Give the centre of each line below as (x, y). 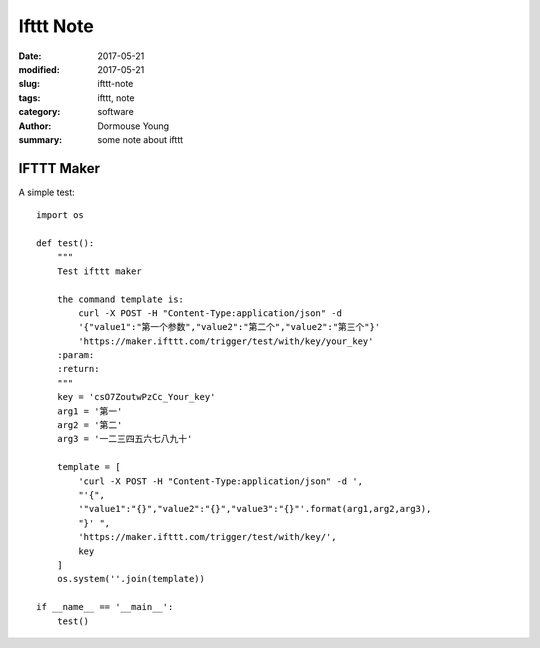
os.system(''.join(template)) (130, 579)
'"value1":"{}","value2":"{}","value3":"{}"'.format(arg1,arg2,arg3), (255, 509)
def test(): (65, 243)
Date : (30, 56)
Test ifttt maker (99, 271)
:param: (75, 355)
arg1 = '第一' (89, 411)
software (115, 112)
